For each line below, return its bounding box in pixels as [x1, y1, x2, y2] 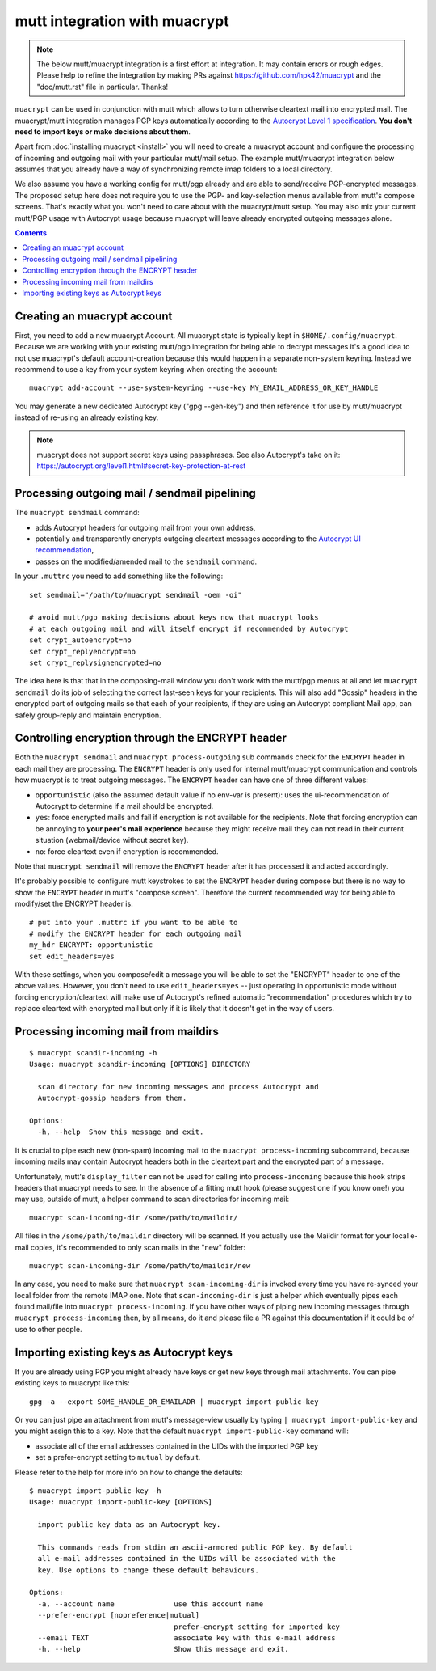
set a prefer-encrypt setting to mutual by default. [35, 1453, 201, 1462]
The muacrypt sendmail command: [15, 508, 140, 518]
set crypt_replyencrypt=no [29, 647, 136, 656]
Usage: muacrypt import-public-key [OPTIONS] [29, 1497, 213, 1507]
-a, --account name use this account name [37, 1599, 264, 1609]
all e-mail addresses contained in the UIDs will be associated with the [37, 1554, 336, 1563]
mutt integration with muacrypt [15, 12, 229, 30]
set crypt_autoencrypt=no [29, 636, 132, 645]
